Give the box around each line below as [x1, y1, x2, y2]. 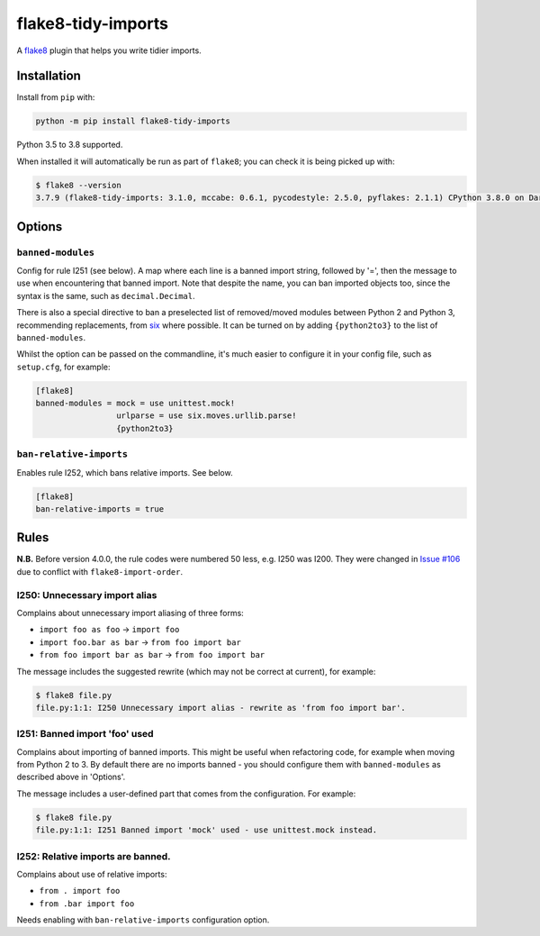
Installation [16, 68, 81, 84]
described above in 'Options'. [16, 771, 126, 783]
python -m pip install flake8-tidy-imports [35, 116, 231, 126]
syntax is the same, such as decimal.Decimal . [16, 290, 195, 301]
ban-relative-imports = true [35, 504, 165, 513]
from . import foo [39, 886, 121, 896]
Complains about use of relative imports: [16, 868, 167, 879]
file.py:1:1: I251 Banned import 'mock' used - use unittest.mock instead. [35, 825, 378, 835]
